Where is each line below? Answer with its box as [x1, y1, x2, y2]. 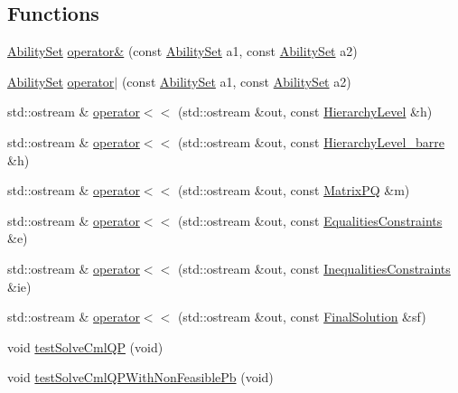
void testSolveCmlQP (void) [7, 337, 164, 356]
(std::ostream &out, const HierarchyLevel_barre [177, 132, 444, 151]
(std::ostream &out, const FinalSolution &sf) [177, 307, 426, 326]
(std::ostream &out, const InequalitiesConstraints [177, 258, 451, 277]
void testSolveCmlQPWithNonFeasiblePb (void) [7, 368, 274, 387]
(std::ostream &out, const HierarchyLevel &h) [177, 102, 433, 121]
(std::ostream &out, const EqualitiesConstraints [177, 211, 443, 229]
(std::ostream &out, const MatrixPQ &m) [177, 181, 410, 200]
